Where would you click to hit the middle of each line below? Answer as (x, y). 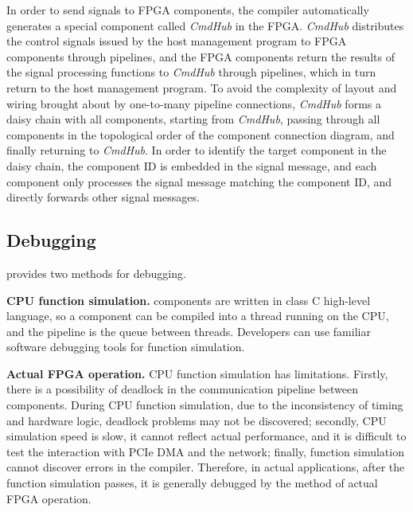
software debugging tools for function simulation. (126, 347)
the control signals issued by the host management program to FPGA (177, 41)
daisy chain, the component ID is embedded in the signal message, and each (192, 165)
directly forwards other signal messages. (103, 197)
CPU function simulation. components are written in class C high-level (189, 300)
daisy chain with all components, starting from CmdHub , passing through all (193, 119)
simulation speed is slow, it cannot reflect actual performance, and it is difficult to (206, 436)
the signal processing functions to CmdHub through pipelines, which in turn (191, 72)
